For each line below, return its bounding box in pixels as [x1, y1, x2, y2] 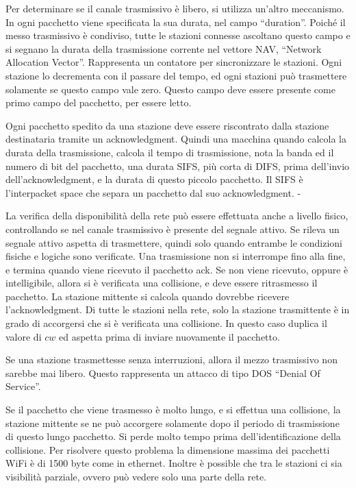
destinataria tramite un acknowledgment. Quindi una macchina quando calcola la [5, 132, 346, 146]
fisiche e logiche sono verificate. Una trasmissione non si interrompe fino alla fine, [5, 249, 346, 263]
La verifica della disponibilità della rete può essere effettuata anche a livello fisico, [5, 208, 348, 223]
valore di [5, 329, 42, 343]
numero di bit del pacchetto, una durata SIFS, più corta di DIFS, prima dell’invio [5, 158, 350, 173]
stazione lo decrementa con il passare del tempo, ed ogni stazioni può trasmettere [5, 68, 347, 82]
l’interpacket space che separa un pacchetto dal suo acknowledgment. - [5, 185, 301, 199]
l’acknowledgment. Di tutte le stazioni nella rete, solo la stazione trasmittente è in [5, 302, 350, 317]
